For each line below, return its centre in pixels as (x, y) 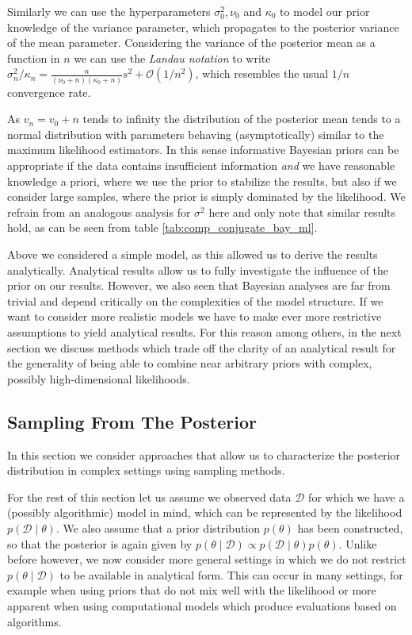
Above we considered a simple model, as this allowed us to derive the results (193, 254)
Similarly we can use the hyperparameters (109, 11)
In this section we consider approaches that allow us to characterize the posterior (204, 454)
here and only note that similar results (302, 212)
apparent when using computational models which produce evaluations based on (202, 605)
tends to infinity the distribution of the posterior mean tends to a (242, 119)
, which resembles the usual (262, 73)
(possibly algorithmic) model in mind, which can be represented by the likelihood (205, 512)
